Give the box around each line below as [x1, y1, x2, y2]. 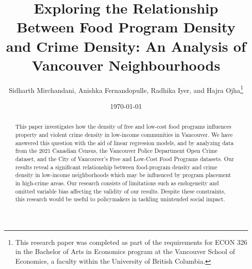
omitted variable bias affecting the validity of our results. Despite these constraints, [15, 187, 226, 195]
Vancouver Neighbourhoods [31, 55, 220, 75]
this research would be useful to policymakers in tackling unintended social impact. [15, 195, 225, 203]
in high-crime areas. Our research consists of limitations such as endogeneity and [15, 179, 219, 187]
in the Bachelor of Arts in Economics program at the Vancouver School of [15, 246, 235, 256]
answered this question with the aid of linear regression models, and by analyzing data [15, 138, 234, 147]
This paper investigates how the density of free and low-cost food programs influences [15, 122, 232, 131]
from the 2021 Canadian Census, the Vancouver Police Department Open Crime [15, 147, 218, 155]
